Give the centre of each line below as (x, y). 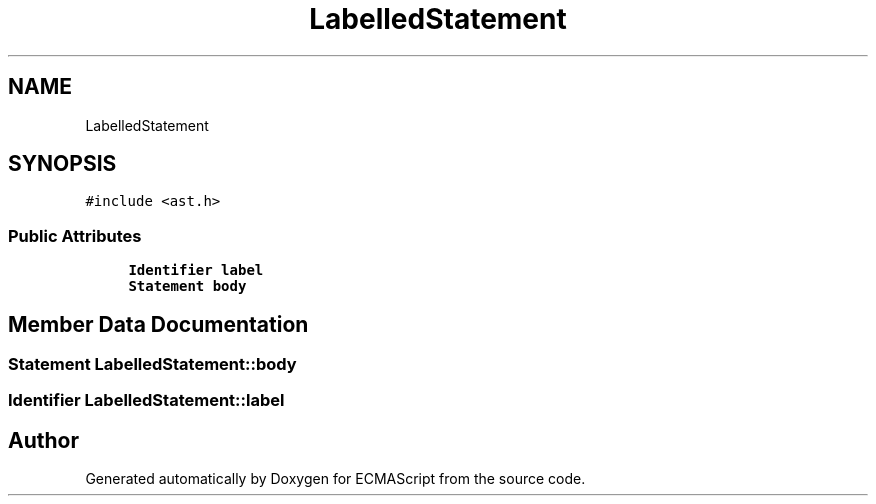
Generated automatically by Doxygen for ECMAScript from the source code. (335, 479)
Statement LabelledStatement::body (152, 364)
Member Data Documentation (158, 324)
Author (43, 440)
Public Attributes (75, 235)
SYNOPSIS (62, 164)
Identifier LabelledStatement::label (146, 400)
